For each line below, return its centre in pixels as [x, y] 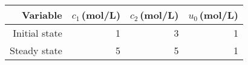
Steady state [36, 50]
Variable [42, 15]
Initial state [38, 33]
